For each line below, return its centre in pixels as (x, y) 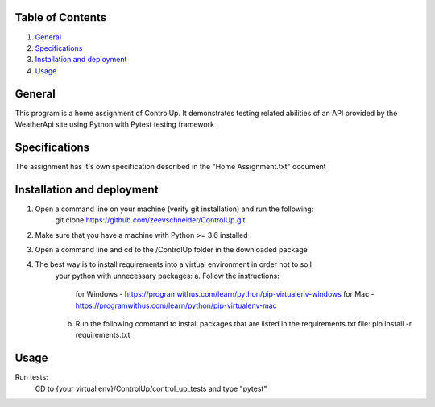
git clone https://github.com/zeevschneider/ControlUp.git (150, 220)
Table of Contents (61, 17)
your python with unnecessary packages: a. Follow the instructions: (167, 276)
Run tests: (31, 377)
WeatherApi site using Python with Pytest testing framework (115, 124)
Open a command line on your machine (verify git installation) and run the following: (174, 209)
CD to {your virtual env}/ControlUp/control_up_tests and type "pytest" (151, 388)
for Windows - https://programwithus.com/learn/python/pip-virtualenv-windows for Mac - (225, 294)
